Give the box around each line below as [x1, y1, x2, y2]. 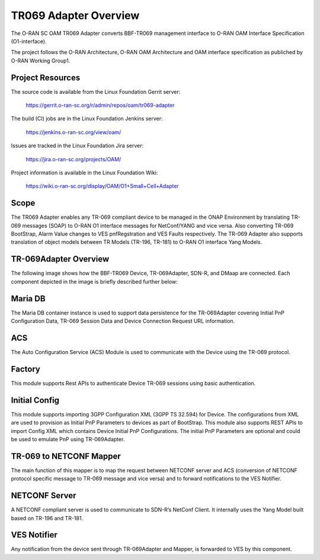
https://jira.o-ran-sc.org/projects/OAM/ [25, 155, 121, 163]
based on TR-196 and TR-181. [11, 514, 83, 521]
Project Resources [11, 72, 81, 82]
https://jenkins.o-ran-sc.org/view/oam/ [25, 128, 121, 136]
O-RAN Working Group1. [11, 57, 71, 64]
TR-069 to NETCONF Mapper [11, 451, 121, 461]
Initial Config [11, 395, 59, 405]
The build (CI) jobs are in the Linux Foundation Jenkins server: [11, 115, 163, 122]
